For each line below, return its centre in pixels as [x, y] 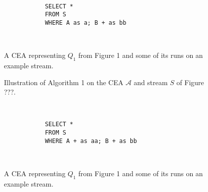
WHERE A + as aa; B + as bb [91, 141]
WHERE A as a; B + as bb [85, 23]
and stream [151, 82]
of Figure [190, 82]
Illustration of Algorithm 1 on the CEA [64, 82]
